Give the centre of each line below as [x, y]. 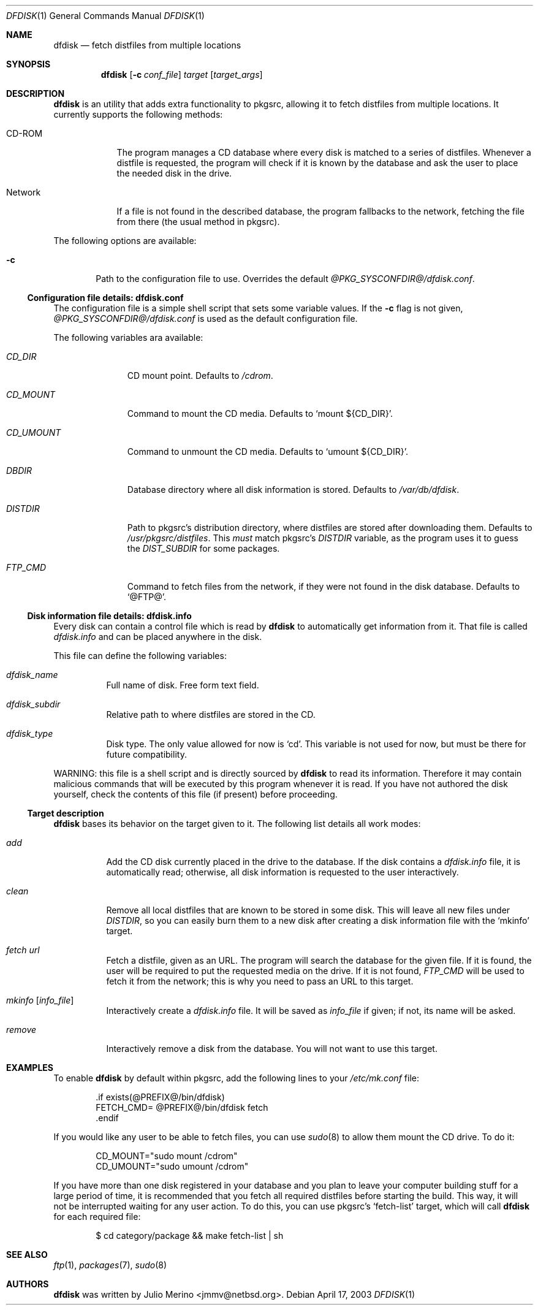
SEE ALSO [27, 1255]
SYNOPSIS [28, 64]
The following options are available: [125, 241]
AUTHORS [28, 1284]
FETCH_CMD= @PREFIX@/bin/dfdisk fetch [182, 1107]
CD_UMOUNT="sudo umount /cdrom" [172, 1166]
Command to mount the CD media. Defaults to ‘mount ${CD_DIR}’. [260, 413]
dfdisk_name [32, 675]
